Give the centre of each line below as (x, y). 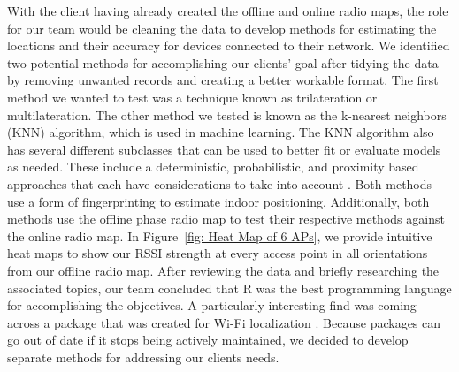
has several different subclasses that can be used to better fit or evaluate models (224, 149)
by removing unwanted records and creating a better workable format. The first (223, 80)
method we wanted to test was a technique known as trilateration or (192, 97)
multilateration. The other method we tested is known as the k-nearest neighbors (227, 114)
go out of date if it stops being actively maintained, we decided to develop (208, 340)
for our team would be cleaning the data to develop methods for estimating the (222, 28)
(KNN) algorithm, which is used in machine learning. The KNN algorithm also (221, 132)
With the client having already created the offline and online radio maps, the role (228, 11)
